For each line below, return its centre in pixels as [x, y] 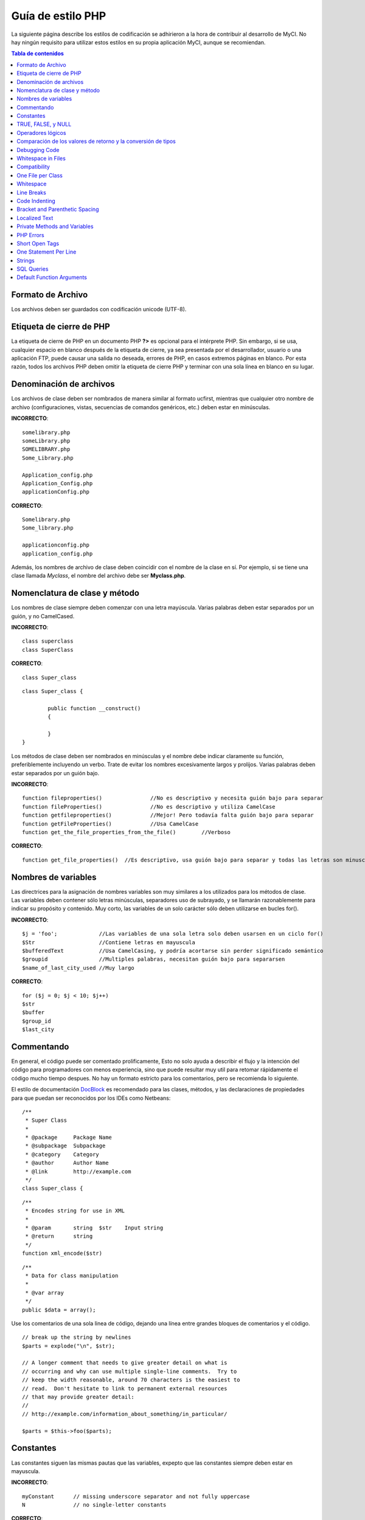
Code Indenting [36, 201]
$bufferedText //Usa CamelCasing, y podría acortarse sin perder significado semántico [173, 951]
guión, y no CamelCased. [43, 616]
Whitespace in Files [41, 159]
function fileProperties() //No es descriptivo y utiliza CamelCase [149, 807]
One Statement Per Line [47, 252]
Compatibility [33, 167]
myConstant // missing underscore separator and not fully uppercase [136, 1496]
